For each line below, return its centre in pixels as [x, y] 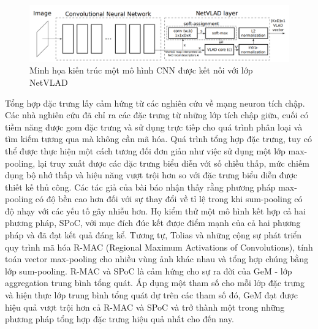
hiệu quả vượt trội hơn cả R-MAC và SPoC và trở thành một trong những [145, 307]
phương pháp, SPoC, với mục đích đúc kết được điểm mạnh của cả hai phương [153, 223]
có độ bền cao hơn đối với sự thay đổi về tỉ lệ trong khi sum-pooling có [169, 199]
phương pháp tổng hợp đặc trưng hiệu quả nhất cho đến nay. [119, 319]
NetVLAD [49, 82]
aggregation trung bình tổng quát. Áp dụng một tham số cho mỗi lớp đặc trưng [155, 283]
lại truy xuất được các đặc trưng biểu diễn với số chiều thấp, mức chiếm [173, 163]
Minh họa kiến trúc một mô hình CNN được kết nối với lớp [141, 70]
